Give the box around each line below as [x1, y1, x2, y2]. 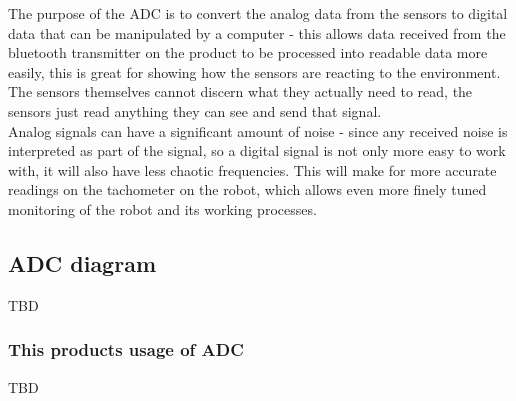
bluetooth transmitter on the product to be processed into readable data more [8, 42, 488, 63]
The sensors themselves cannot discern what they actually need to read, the [8, 81, 473, 102]
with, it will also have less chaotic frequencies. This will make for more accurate [8, 159, 497, 180]
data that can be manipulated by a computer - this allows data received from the [8, 22, 506, 43]
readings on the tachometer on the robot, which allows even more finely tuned [8, 179, 487, 200]
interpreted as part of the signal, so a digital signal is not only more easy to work [8, 140, 506, 161]
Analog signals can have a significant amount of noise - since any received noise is [8, 120, 508, 141]
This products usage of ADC [8, 337, 244, 362]
